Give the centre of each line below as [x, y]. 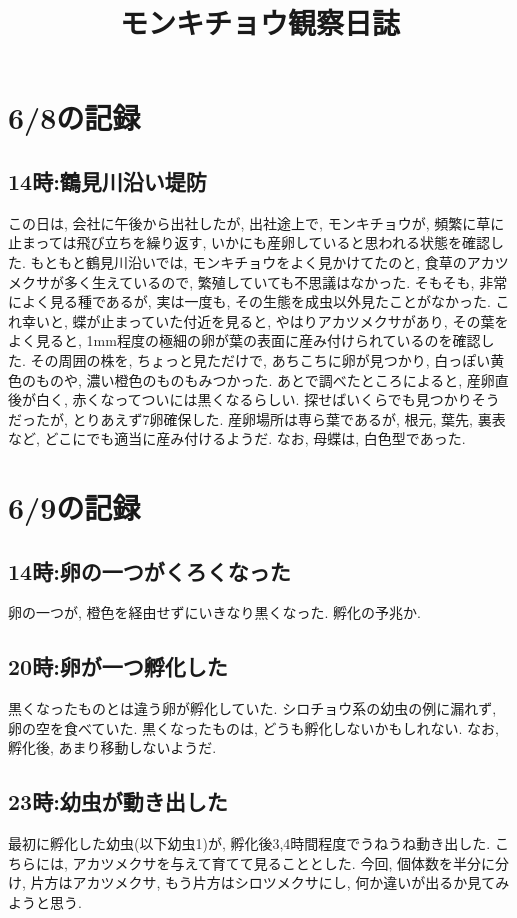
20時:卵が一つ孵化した [118, 666]
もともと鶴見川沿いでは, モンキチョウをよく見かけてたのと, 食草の [248, 261]
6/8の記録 [74, 117]
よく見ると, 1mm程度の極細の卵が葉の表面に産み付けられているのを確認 [244, 340]
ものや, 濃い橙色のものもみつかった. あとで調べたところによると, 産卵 [265, 379]
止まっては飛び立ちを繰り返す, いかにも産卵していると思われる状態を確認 [249, 242]
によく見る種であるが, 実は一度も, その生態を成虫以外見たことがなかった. [249, 301]
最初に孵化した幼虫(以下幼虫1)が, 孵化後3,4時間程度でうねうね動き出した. [249, 843]
